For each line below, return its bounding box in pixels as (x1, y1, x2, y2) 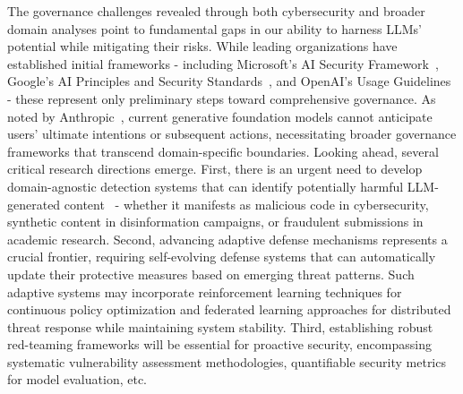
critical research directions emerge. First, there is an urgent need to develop (7, 159, 423, 178)
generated (7, 194, 61, 213)
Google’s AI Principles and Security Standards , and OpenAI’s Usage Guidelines (7, 72, 451, 90)
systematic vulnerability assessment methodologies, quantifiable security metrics (7, 352, 446, 371)
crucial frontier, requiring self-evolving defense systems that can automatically (7, 247, 436, 266)
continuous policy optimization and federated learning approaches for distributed (7, 300, 451, 319)
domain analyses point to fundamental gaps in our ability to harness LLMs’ (7, 19, 422, 38)
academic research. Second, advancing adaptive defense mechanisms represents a (7, 229, 448, 248)
